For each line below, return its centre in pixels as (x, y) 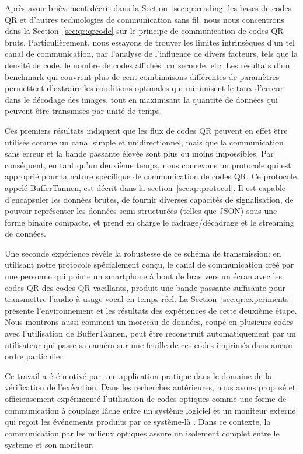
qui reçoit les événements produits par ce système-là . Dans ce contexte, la (138, 422)
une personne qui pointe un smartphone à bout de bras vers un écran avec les (144, 276)
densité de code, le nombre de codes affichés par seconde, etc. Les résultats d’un (147, 65)
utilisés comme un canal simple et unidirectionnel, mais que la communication (144, 142)
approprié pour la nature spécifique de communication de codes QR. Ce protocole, (152, 176)
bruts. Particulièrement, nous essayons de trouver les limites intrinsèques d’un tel (150, 42)
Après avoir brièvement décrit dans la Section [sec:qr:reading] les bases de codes (148, 8)
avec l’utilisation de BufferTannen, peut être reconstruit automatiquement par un (150, 333)
